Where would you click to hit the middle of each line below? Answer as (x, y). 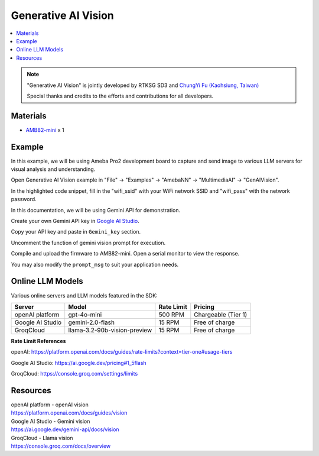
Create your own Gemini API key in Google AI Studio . (75, 221)
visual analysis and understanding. (53, 169)
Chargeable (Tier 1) (221, 315)
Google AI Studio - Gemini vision (51, 421)
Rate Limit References (38, 341)
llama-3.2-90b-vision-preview (110, 330)
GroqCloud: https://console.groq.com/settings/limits (74, 374)
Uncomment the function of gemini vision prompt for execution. (88, 242)
